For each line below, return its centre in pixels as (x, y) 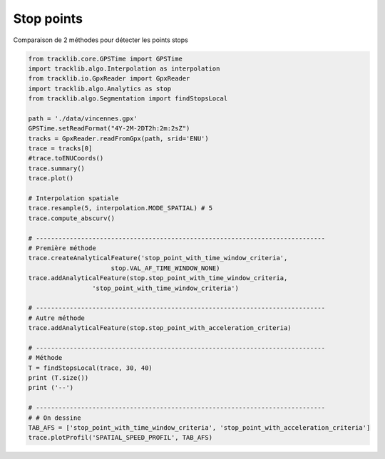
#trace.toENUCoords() (66, 158)
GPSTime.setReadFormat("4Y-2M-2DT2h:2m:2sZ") (109, 129)
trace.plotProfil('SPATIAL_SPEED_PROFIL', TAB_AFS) (120, 438)
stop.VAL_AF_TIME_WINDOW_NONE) (165, 268)
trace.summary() (57, 168)
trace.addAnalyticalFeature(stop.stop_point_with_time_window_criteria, (158, 278)
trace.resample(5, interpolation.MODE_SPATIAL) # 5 (120, 208)
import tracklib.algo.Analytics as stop (99, 88)
